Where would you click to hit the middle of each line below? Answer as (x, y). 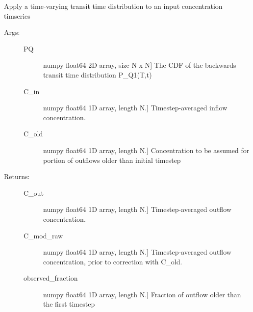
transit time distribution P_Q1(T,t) (98, 74)
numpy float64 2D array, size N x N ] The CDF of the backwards (140, 65)
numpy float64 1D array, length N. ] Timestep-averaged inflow (135, 108)
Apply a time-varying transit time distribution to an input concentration (113, 6)
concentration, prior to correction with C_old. (113, 261)
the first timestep (69, 304)
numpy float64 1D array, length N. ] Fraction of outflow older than (142, 294)
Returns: (17, 176)
